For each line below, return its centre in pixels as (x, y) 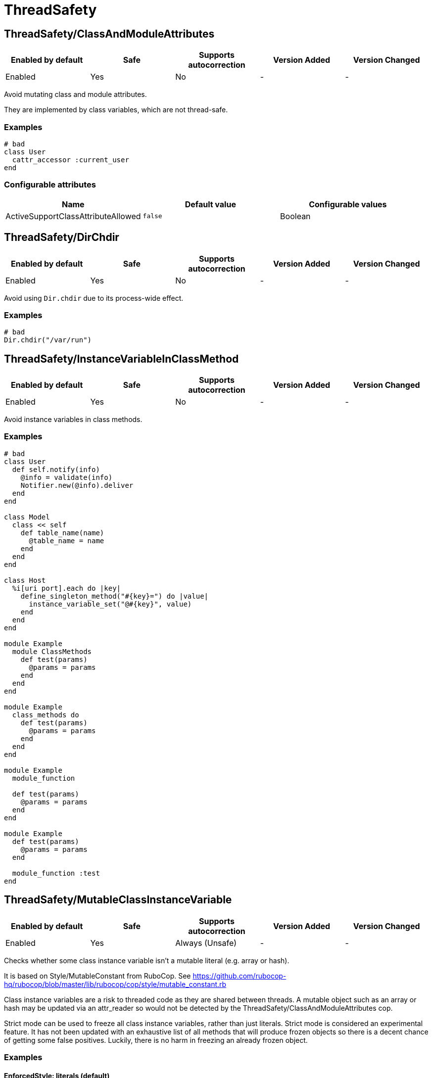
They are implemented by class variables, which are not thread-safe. (116, 110)
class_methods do (46, 715)
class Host (25, 580)
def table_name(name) (62, 533)
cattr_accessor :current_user (71, 160)
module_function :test (56, 873)
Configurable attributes (50, 185)
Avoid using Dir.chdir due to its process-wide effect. (94, 298)
